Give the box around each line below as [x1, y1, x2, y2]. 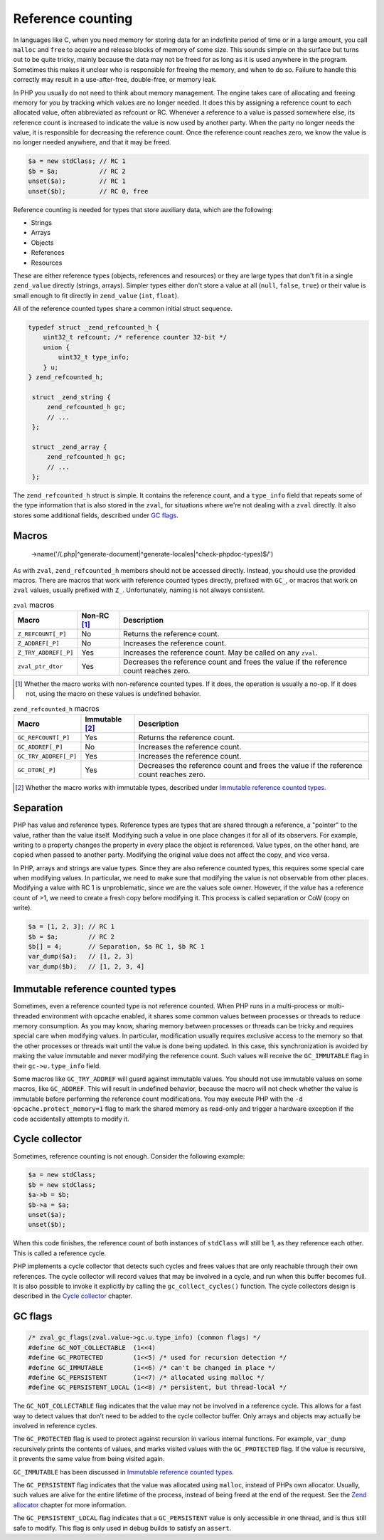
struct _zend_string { [32, 393, 112, 401]
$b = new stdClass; [28, 1181, 96, 1188]
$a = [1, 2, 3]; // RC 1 [28, 922, 115, 931]
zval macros [13, 600, 55, 610]
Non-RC [81, 611, 110, 621]
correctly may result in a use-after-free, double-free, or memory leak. [13, 75, 217, 84]
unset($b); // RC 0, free [28, 187, 149, 195]
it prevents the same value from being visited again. [13, 1455, 165, 1463]
